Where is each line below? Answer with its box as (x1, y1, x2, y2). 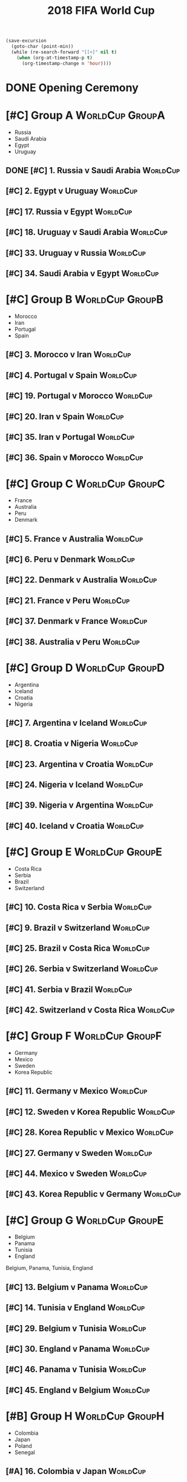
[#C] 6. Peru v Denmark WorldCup (5, 554, 136, 565)
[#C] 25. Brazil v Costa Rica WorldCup (5, 943, 150, 953)
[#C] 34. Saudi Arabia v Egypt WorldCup (5, 268, 159, 279)
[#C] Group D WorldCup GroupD (5, 661, 165, 674)
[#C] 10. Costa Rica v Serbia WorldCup (5, 902, 152, 912)
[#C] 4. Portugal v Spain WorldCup (5, 370, 137, 380)
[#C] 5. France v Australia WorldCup (5, 534, 143, 544)
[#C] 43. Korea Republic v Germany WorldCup (5, 1189, 181, 1200)
